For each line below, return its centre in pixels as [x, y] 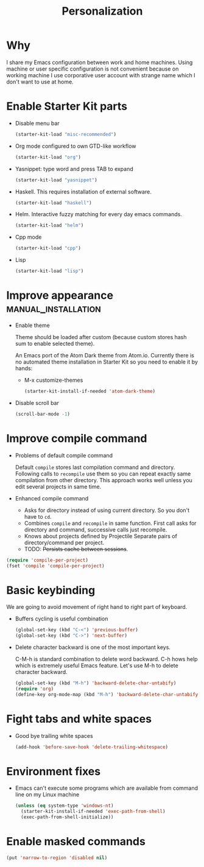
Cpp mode [28, 237]
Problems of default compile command [64, 455]
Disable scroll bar [37, 402]
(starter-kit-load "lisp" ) [49, 271]
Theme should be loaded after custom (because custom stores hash [101, 337]
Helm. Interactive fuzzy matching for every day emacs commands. [99, 214]
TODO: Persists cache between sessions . [76, 549]
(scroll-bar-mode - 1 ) [43, 414]
